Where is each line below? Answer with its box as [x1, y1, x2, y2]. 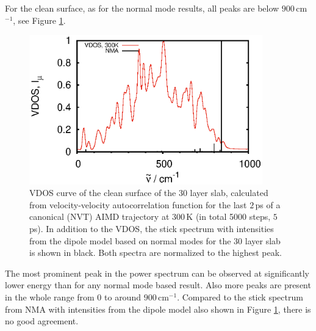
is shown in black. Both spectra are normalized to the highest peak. [29, 246, 282, 259]
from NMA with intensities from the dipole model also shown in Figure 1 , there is [5, 302, 311, 315]
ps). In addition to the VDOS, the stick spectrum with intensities [29, 222, 274, 235]
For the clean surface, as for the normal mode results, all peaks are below [5, 2, 279, 14]
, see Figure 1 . [13, 13, 66, 26]
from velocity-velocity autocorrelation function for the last [29, 198, 247, 211]
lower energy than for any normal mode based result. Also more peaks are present [5, 278, 311, 291]
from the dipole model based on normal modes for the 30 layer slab [29, 234, 281, 247]
